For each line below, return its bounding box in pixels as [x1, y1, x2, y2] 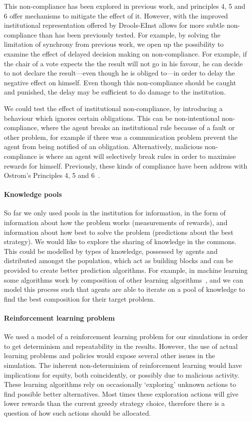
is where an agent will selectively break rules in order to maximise [39, 151, 236, 161]
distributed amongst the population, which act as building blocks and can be [4, 255, 233, 266]
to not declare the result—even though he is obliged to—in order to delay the [4, 68, 235, 78]
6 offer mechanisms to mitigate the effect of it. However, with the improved [4, 10, 228, 20]
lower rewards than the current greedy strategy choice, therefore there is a [4, 398, 225, 408]
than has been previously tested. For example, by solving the [39, 29, 221, 39]
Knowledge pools [4, 189, 62, 199]
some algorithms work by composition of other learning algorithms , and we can [4, 274, 243, 285]
